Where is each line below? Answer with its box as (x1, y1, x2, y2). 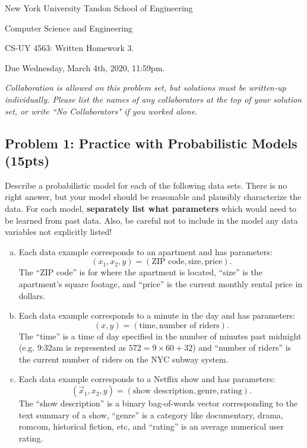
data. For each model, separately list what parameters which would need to (5, 202, 297, 214)
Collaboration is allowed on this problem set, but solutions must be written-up (5, 81, 286, 94)
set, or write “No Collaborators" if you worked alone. (5, 104, 198, 117)
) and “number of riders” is (192, 341, 292, 354)
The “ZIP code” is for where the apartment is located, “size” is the (18, 266, 262, 278)
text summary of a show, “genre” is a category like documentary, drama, (18, 408, 283, 421)
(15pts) (5, 151, 50, 169)
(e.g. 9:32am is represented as (18, 341, 126, 354)
